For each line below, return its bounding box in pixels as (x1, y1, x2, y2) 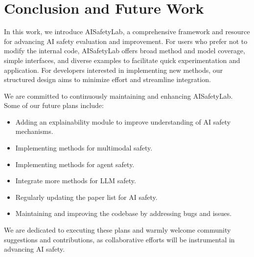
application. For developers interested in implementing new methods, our (4, 64, 223, 75)
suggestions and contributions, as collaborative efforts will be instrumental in (4, 234, 235, 244)
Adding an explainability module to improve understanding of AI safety (15, 116, 231, 127)
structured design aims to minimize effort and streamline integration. (4, 74, 211, 85)
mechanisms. (15, 126, 53, 136)
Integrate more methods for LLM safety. (15, 175, 136, 186)
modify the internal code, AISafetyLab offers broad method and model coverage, (4, 45, 245, 56)
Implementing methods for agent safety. (15, 159, 135, 169)
